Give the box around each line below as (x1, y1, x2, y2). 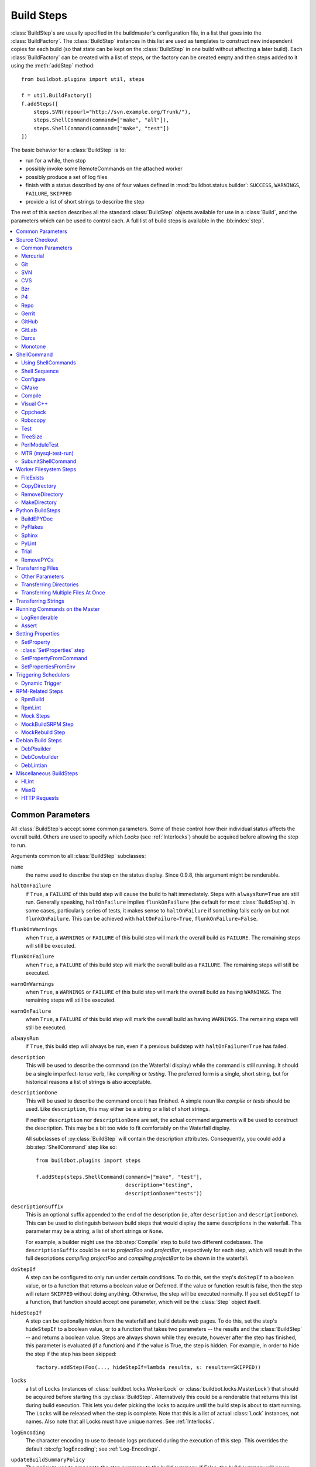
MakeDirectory (21, 499, 57, 506)
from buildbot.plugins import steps (36, 1157, 141, 1164)
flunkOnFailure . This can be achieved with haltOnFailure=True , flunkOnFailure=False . (25, 915, 258, 922)
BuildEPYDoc (21, 515, 53, 522)
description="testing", (125, 1182, 193, 1188)
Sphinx (21, 532, 38, 539)
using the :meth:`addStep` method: (11, 62, 95, 69)
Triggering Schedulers (16, 671, 70, 678)
